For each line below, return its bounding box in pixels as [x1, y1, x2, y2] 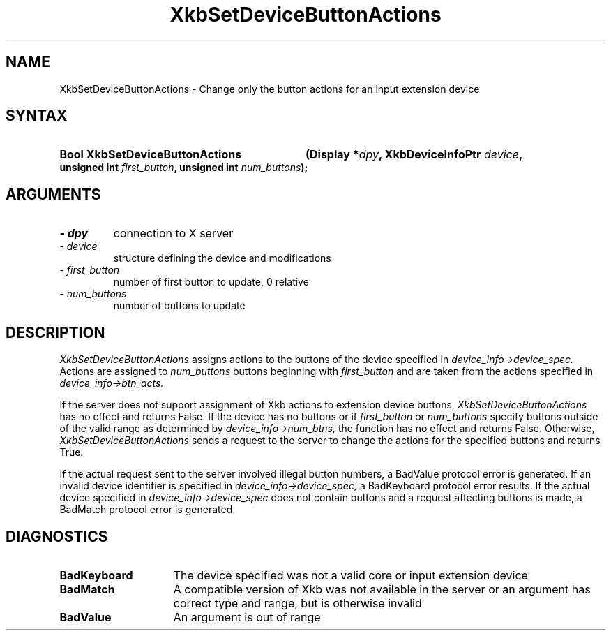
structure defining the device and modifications [113, 252, 331, 265]
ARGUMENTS [6, 185, 101, 203]
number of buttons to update [113, 299, 246, 312]
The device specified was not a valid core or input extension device [173, 568, 528, 582]
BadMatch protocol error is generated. [59, 503, 236, 516]
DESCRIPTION [6, 323, 105, 341]
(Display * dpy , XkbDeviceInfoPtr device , [305, 147, 523, 162]
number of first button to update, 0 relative [113, 276, 309, 288]
